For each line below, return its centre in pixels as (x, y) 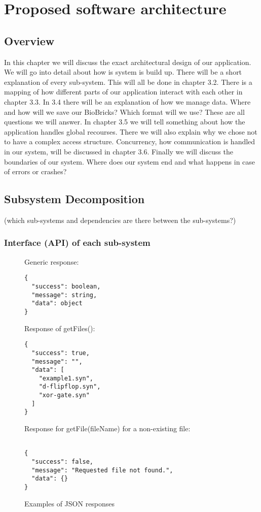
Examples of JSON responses (70, 503)
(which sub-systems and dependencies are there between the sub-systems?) (120, 220)
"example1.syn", (66, 378)
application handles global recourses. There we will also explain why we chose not (131, 131)
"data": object (57, 303)
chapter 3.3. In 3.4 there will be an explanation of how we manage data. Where (127, 101)
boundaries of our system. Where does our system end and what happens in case (130, 161)
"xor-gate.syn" (64, 395)
